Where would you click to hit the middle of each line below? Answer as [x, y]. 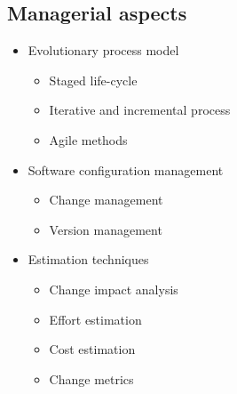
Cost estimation [92, 349]
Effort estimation [95, 319]
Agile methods [88, 139]
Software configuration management [126, 169]
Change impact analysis [114, 289]
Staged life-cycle [93, 80]
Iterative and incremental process [140, 110]
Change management [106, 200]
